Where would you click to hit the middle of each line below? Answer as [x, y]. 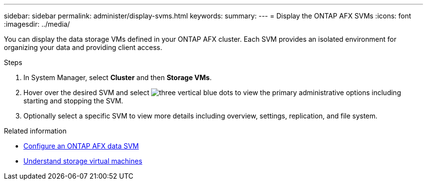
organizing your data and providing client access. [83, 47]
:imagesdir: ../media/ [37, 24]
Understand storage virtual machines [83, 161]
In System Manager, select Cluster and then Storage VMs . [118, 77]
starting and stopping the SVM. [73, 101]
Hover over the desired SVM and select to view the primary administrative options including [212, 92]
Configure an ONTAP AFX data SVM [81, 146]
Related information [35, 131]
